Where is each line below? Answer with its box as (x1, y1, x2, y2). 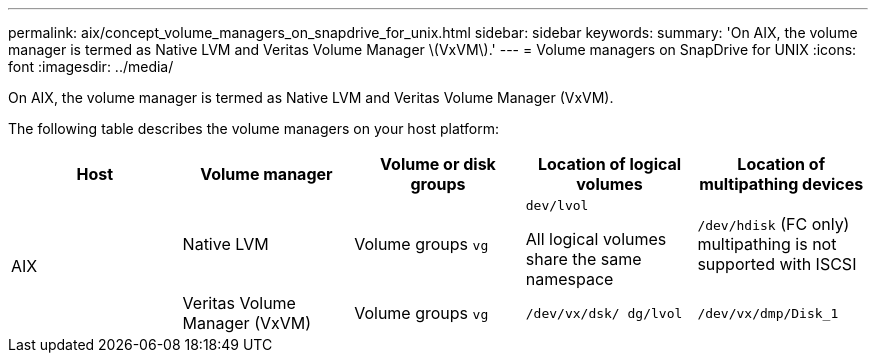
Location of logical (537, 154, 682, 174)
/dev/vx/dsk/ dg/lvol (525, 305, 683, 321)
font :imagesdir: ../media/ (8, 58, 174, 75)
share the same (525, 249, 642, 269)
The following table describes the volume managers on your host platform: (8, 120, 499, 137)
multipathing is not (697, 233, 837, 254)
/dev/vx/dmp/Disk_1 (697, 305, 839, 321)
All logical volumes (525, 229, 667, 249)
